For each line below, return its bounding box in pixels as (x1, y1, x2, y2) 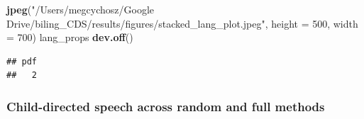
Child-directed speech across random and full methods (6, 97, 325, 115)
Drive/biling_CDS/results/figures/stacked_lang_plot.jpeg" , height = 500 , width (6, 16, 358, 30)
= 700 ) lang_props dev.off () (6, 30, 133, 45)
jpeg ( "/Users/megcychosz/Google (6, 2, 154, 16)
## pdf (6, 56, 37, 67)
